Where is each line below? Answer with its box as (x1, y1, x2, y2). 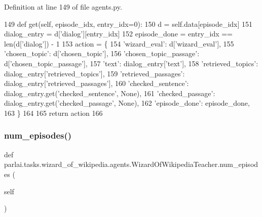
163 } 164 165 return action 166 (4, 107, 103, 118)
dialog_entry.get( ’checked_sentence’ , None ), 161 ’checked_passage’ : (4, 88, 215, 98)
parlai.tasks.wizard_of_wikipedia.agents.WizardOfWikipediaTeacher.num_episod (4, 159, 258, 169)
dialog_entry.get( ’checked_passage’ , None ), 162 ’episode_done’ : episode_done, (4, 98, 250, 108)
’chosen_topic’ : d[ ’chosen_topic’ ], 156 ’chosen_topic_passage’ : (4, 48, 200, 59)
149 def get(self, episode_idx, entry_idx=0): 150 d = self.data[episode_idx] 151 (4, 18, 253, 29)
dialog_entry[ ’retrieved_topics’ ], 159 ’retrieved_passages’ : (4, 68, 185, 78)
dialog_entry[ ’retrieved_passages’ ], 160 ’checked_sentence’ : (4, 78, 189, 89)
